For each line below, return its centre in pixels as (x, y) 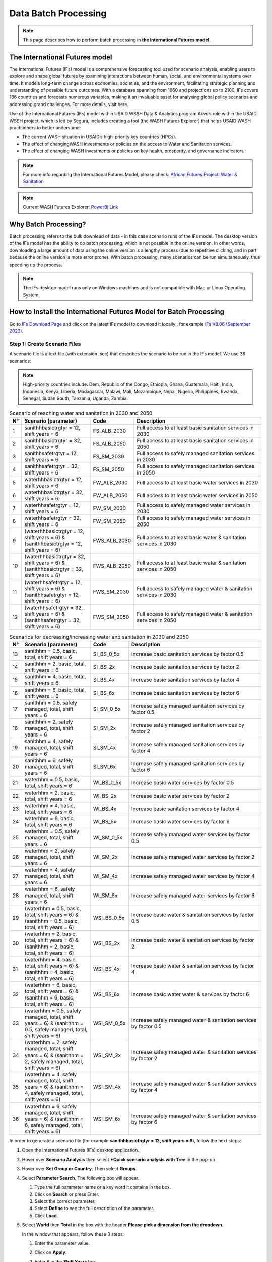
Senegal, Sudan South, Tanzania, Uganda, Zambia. (76, 398)
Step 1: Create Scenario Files (45, 344)
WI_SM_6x (105, 896)
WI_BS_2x (105, 796)
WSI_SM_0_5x (109, 1023)
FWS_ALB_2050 (112, 566)
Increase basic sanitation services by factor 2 (185, 667)
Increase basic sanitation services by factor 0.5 (187, 654)
